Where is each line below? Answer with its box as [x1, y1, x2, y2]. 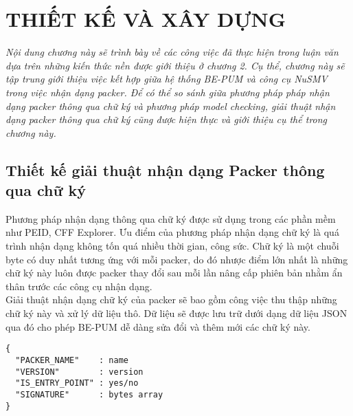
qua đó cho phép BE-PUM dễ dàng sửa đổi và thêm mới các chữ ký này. [5, 319, 310, 333]
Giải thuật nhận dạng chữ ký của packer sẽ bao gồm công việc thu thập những [5, 292, 337, 307]
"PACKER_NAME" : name [15, 355, 128, 365]
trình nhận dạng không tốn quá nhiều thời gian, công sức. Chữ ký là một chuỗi [5, 239, 339, 253]
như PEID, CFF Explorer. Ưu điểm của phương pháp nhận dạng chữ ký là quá [5, 225, 339, 239]
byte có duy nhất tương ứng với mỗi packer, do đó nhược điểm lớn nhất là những [5, 252, 348, 266]
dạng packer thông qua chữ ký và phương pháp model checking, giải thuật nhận [5, 98, 336, 113]
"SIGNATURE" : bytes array [15, 389, 163, 399]
